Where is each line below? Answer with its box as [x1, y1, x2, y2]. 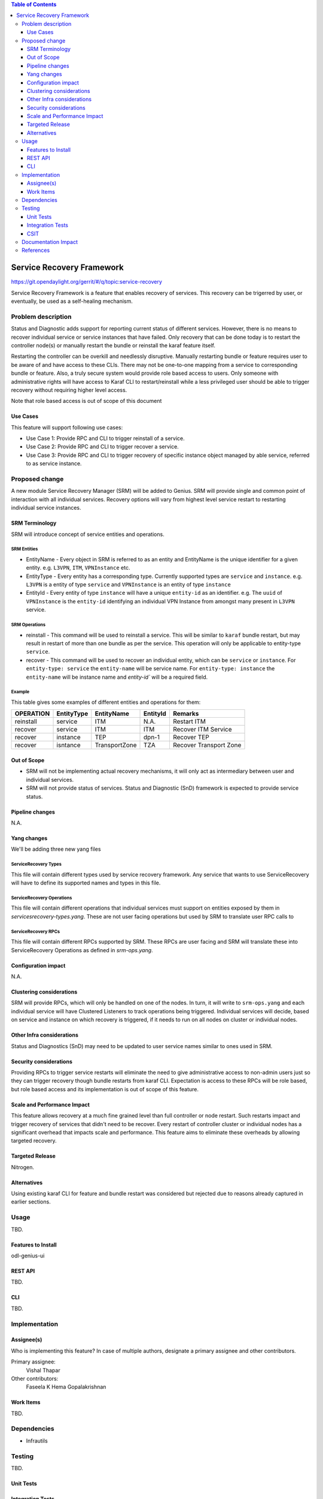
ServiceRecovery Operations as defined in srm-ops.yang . [11, 946, 153, 953]
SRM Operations [11, 622, 46, 628]
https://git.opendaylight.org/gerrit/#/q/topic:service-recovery [11, 278, 163, 285]
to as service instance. [26, 460, 82, 467]
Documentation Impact [22, 238, 78, 245]
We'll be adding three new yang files [11, 845, 101, 853]
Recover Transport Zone [172, 741, 242, 749]
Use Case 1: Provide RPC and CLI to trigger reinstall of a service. [26, 435, 185, 442]
